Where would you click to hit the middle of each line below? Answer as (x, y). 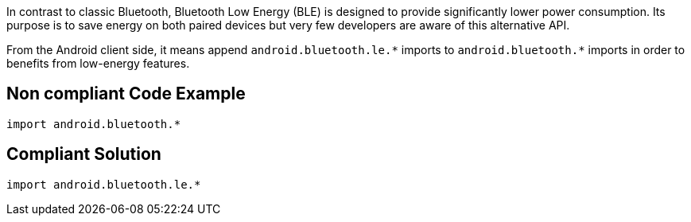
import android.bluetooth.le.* (104, 184)
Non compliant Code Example (126, 94)
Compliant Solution (84, 154)
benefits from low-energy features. (98, 63)
